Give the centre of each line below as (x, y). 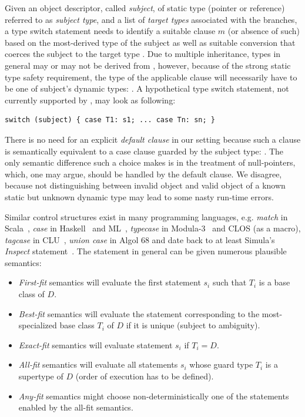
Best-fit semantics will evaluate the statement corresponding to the (139, 313)
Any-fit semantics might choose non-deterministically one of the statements (154, 396)
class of (31, 294)
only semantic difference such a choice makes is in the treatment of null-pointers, (150, 162)
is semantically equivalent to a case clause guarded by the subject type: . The (144, 151)
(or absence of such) (264, 31)
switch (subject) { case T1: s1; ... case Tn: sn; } (110, 120)
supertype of (41, 376)
